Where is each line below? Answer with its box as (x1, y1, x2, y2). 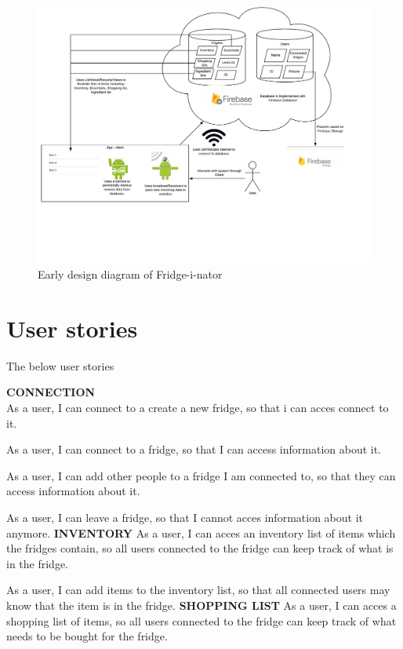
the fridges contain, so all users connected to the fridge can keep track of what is (6, 540, 394, 556)
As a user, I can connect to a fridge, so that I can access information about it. (6, 441, 382, 458)
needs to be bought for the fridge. (6, 628, 168, 644)
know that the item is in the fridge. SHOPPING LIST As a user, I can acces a (6, 596, 397, 613)
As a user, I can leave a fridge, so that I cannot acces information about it (6, 509, 363, 525)
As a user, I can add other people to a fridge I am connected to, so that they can (6, 467, 396, 483)
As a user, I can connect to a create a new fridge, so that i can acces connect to (6, 399, 389, 416)
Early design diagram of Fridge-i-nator (38, 266, 223, 283)
